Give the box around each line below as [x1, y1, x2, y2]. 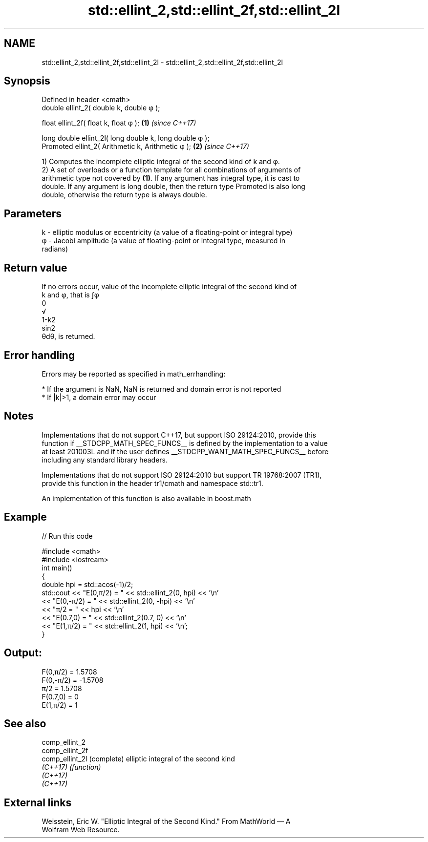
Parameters [4, 207, 62, 220]
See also [4, 717, 46, 730]
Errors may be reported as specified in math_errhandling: [42, 369, 226, 378]
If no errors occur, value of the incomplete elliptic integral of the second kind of [42, 282, 297, 291]
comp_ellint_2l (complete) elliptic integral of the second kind [42, 755, 235, 763]
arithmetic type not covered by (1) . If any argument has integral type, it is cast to [42, 174, 300, 183]
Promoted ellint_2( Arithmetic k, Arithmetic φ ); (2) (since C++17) [42, 142, 249, 151]
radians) [42, 245, 68, 253]
